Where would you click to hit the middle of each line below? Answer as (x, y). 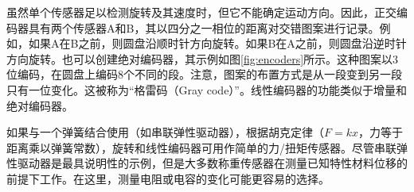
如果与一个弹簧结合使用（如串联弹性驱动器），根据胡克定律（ (165, 132)
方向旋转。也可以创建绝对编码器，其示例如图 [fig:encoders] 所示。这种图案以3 (203, 58)
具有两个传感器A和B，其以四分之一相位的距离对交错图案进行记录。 (204, 27)
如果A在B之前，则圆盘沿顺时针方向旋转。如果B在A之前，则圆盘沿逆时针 (217, 43)
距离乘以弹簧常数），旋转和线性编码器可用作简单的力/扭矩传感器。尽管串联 (201, 147)
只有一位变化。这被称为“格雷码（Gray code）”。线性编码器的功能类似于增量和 (207, 89)
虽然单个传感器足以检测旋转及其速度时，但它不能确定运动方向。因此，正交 (201, 12)
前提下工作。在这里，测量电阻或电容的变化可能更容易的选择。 (168, 178)
